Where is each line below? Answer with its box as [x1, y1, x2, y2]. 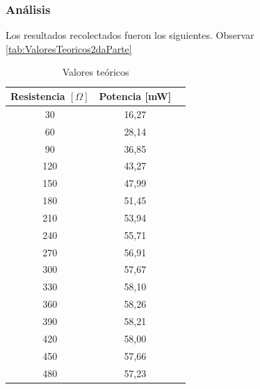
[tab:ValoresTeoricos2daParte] [6, 41, 132, 56]
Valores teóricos [62, 65, 129, 79]
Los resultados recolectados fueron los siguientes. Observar [6, 28, 254, 42]
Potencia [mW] [99, 89, 172, 103]
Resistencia [10, 89, 65, 103]
